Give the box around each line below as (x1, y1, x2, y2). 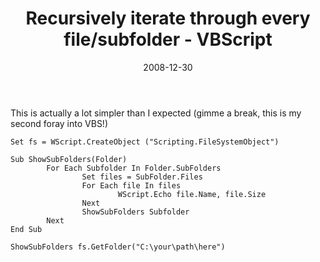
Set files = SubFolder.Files (81, 172, 203, 182)
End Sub (10, 224, 43, 234)
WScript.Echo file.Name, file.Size (117, 189, 267, 199)
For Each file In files (81, 180, 182, 191)
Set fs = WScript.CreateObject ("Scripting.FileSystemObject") (10, 137, 280, 147)
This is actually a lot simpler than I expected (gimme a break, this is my (10, 107, 302, 119)
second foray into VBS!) (10, 117, 108, 129)
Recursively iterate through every (25, 7, 311, 30)
